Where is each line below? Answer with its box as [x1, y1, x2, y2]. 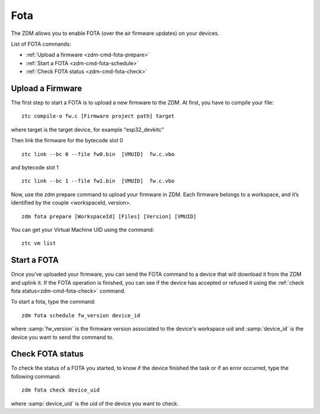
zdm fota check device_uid [21, 387, 100, 394]
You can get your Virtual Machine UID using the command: [11, 226, 154, 233]
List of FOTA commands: [11, 40, 71, 47]
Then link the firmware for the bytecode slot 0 [11, 137, 123, 144]
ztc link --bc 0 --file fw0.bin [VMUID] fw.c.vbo [21, 151, 175, 157]
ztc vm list [21, 240, 56, 247]
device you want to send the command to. [11, 333, 114, 340]
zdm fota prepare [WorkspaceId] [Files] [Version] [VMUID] [21, 213, 197, 219]
